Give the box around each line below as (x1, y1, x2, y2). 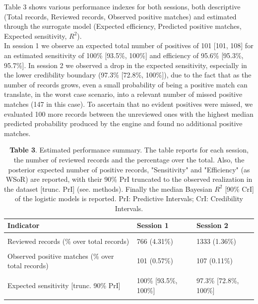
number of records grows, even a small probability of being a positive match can (4, 79, 248, 89)
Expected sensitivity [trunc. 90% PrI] (7, 280, 121, 291)
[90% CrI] (225, 183, 254, 194)
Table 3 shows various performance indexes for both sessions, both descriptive (4, 1, 241, 11)
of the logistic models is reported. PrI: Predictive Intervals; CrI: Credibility (15, 193, 243, 204)
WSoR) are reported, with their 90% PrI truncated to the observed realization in (5, 174, 253, 184)
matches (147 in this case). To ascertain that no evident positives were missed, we (4, 98, 253, 109)
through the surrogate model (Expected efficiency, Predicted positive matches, (4, 21, 242, 31)
